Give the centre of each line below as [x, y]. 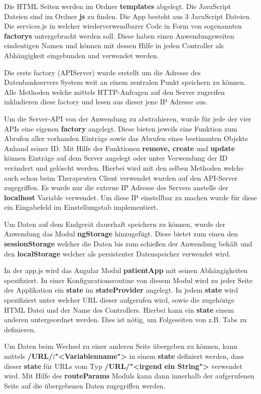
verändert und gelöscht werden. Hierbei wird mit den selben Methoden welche [124, 167]
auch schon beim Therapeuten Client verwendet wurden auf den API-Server [121, 177]
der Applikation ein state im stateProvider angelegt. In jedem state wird [121, 290]
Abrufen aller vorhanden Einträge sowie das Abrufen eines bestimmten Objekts [126, 138]
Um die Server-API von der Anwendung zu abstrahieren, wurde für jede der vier [128, 118]
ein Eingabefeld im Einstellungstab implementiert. [81, 207]
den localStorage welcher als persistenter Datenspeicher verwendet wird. [117, 253]
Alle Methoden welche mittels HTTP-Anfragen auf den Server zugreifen [114, 92]
